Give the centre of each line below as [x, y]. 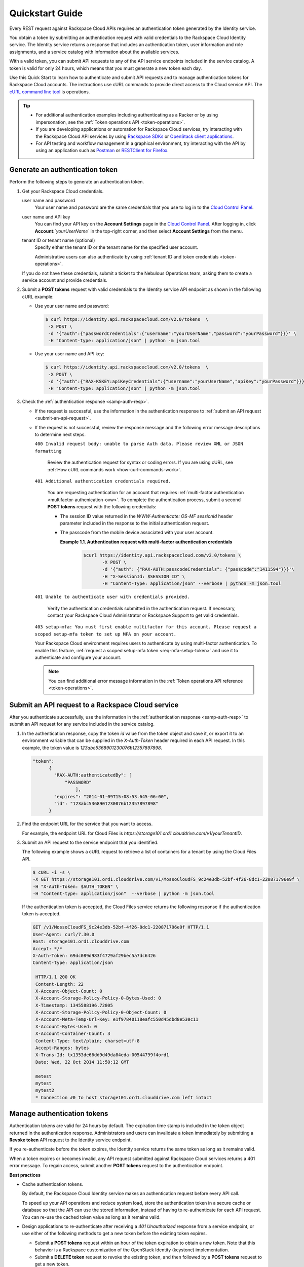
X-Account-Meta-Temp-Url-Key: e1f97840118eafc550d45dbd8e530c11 [117, 1019]
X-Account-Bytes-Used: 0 [66, 1027]
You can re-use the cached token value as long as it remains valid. [91, 1217]
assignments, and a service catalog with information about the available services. [94, 52]
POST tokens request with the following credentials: [102, 507]
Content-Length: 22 [60, 984]
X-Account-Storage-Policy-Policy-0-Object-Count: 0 [101, 1013]
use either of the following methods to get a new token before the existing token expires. [115, 1234]
